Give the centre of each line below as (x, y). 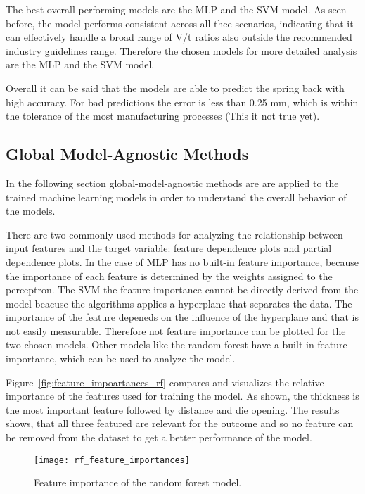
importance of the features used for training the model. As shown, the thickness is (182, 396)
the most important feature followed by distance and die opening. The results (173, 409)
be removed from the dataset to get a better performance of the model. (159, 437)
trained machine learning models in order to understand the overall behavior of (176, 197)
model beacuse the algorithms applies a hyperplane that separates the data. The (179, 303)
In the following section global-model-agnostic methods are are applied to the (172, 183)
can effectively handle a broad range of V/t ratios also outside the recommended (179, 37)
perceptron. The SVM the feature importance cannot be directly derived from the (182, 290)
